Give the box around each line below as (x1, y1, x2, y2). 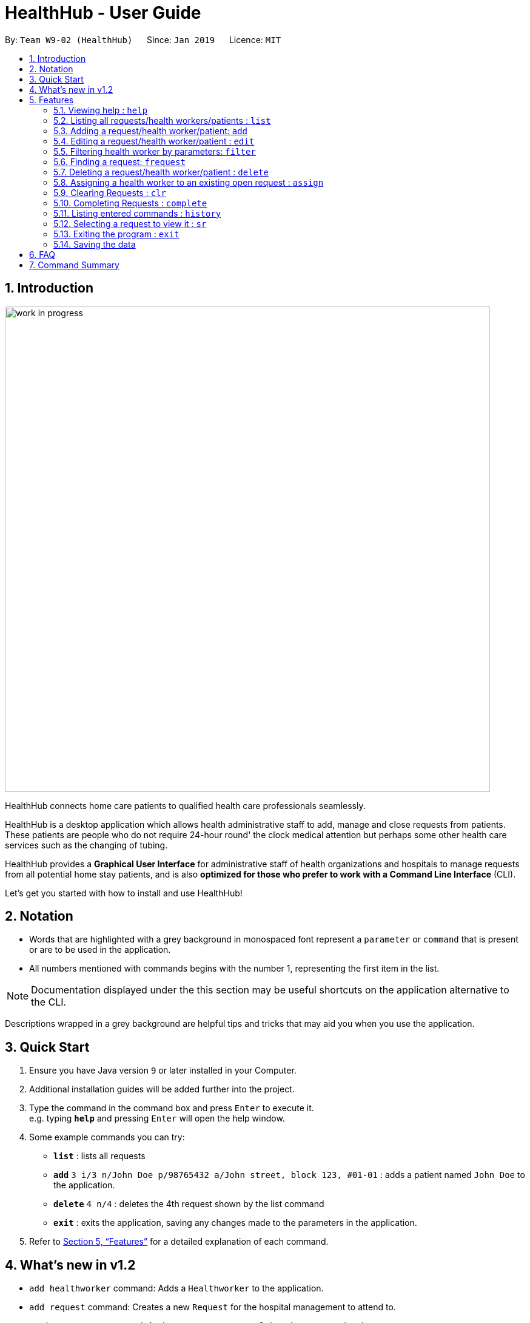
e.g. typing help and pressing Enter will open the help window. (29, 1113, 285, 1124)
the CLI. (31, 996, 67, 1009)
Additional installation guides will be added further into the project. (29, 1084, 295, 1095)
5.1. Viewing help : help (53, 104, 148, 115)
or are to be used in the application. (29, 944, 171, 955)
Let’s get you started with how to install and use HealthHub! (5, 887, 243, 898)
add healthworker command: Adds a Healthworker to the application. (29, 1283, 324, 1294)
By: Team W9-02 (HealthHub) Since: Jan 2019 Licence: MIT (5, 34, 281, 45)
